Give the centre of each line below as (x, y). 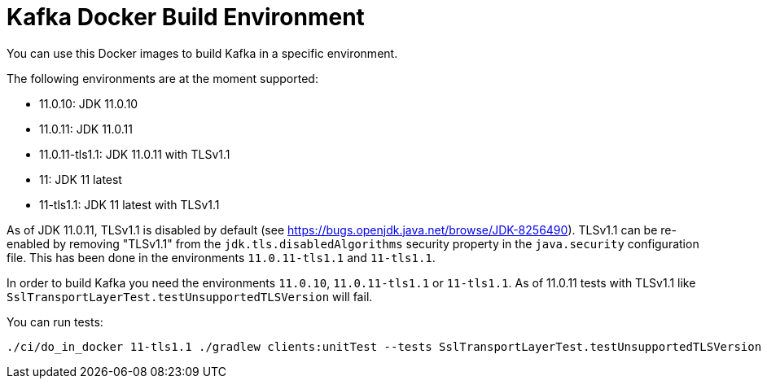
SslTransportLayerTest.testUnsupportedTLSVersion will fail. (190, 296)
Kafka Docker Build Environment (186, 17)
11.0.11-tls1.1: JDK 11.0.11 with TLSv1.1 (135, 154)
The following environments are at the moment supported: (162, 78)
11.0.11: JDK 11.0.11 (86, 129)
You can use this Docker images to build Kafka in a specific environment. (202, 53)
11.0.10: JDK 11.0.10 (89, 103)
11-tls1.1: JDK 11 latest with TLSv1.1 (129, 204)
